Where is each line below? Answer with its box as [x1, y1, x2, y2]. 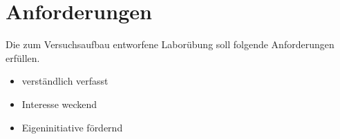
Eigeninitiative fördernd [21, 120, 123, 134]
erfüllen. [6, 50, 40, 65]
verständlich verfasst [21, 74, 108, 88]
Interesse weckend [21, 96, 97, 111]
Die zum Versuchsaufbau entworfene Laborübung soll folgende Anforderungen [6, 37, 334, 52]
